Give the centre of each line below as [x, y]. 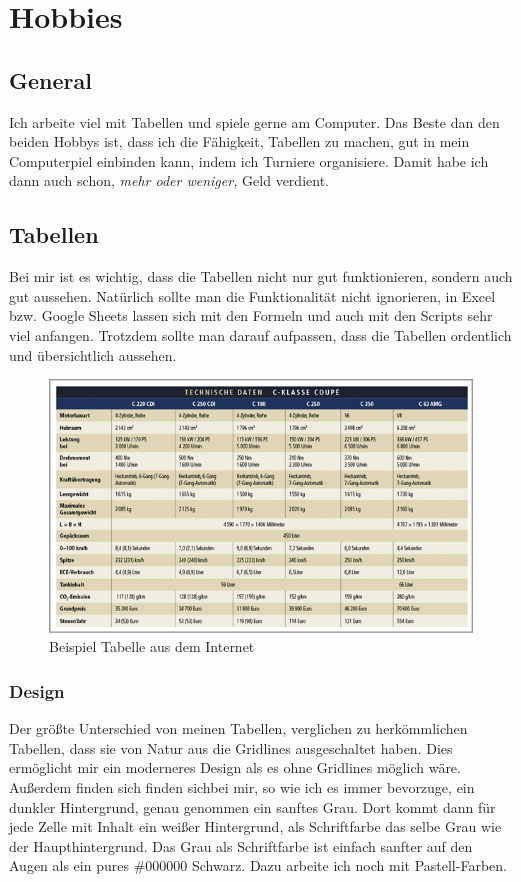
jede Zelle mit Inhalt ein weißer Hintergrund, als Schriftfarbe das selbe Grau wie [255, 826]
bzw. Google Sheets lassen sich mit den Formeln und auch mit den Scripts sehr [251, 315]
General [50, 79]
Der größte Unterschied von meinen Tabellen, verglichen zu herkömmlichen [238, 728]
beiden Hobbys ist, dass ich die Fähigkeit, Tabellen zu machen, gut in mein [239, 141]
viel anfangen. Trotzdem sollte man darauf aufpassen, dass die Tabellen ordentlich [260, 334]
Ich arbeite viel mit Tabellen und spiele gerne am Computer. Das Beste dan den [254, 121]
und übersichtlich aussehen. [93, 354]
